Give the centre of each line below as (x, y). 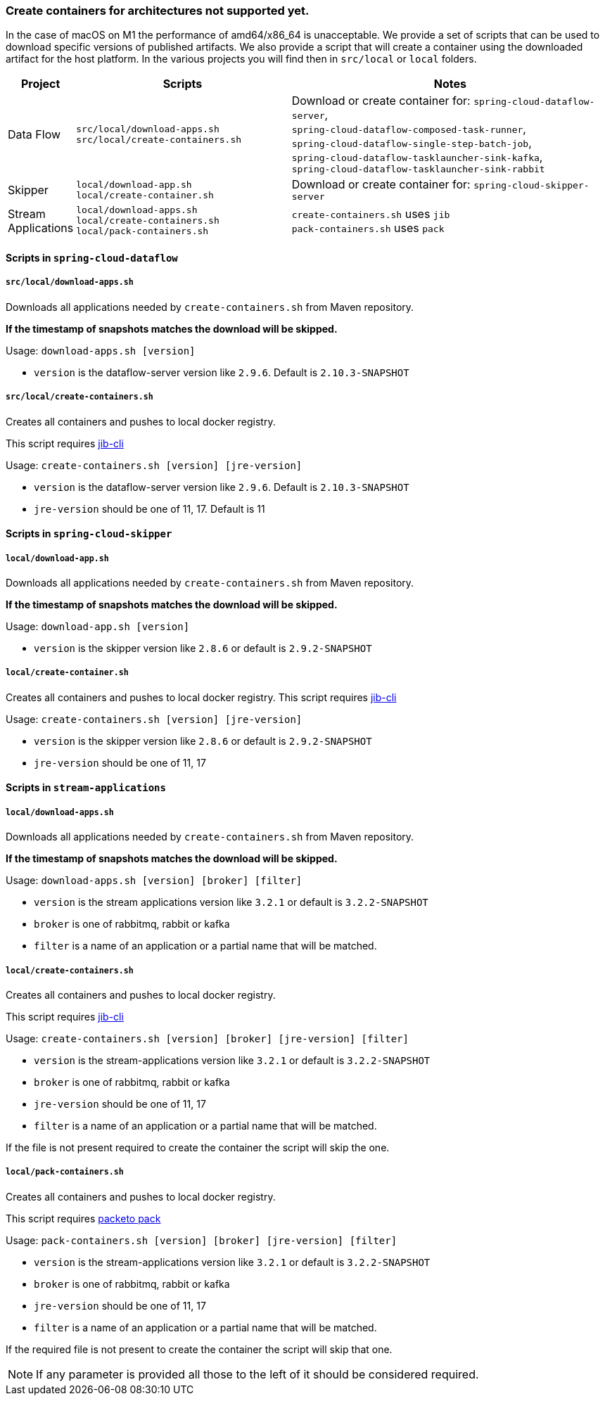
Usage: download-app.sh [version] (98, 626)
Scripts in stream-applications (86, 788)
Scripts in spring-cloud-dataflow (92, 257)
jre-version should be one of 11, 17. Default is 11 (149, 508)
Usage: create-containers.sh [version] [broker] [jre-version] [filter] (207, 1038)
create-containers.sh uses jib (371, 213)
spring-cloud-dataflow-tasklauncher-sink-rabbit (418, 169)
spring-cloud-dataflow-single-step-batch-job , (412, 143)
